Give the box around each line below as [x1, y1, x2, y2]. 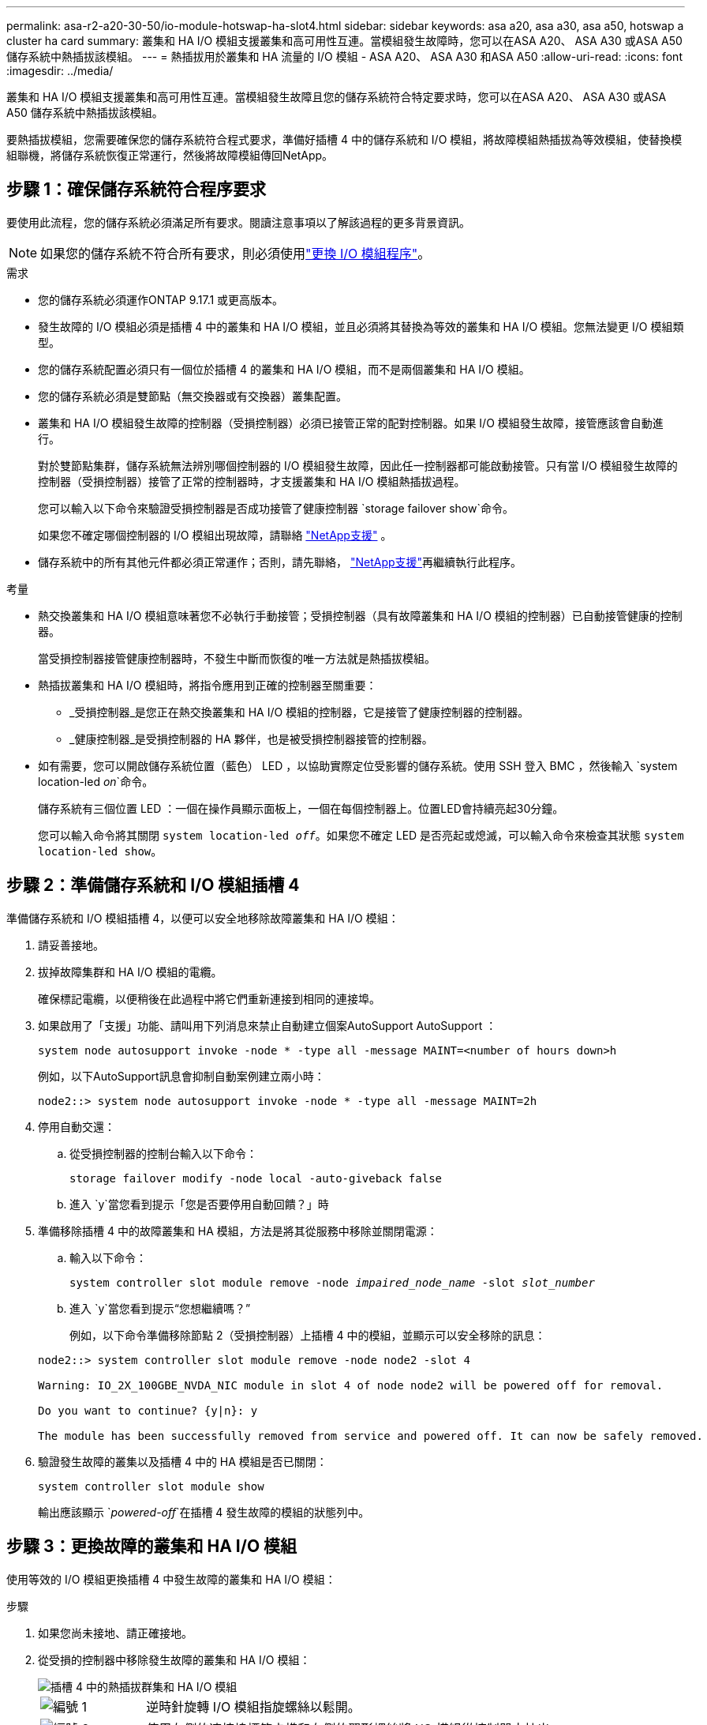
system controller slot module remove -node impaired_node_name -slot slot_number [69, 1276, 595, 1289]
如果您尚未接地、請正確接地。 [38, 1625, 193, 1640]
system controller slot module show [38, 1479, 264, 1493]
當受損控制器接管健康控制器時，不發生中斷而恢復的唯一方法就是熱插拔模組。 [38, 651, 436, 665]
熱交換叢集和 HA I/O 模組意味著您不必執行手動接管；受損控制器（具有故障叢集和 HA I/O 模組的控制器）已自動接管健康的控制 [38, 608, 683, 622]
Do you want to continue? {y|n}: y [38, 1404, 258, 1417]
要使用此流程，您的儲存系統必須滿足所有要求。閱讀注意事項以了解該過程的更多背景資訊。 [6, 215, 470, 229]
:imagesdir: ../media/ [6, 64, 114, 77]
